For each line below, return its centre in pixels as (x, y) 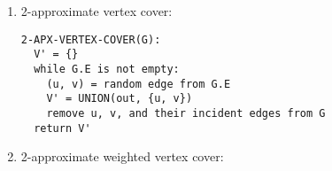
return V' (62, 128)
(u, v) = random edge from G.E (139, 84)
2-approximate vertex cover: (97, 11)
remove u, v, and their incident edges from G (186, 113)
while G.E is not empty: (107, 69)
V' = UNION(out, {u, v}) (120, 99)
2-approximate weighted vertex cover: (122, 156)
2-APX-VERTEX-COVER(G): (91, 39)
